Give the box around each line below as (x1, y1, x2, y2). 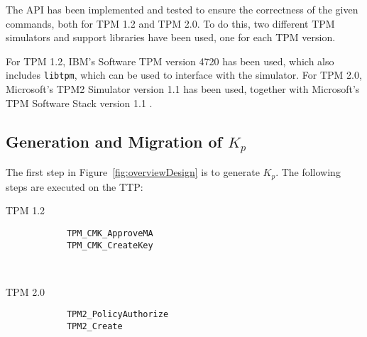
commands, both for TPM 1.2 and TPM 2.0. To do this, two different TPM (6, 16, 335, 31)
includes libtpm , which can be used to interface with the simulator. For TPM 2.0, (6, 67, 362, 82)
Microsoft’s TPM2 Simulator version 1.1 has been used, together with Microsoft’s (6, 82, 360, 96)
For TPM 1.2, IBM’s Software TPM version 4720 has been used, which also (6, 53, 334, 68)
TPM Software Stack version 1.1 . (6, 95, 153, 110)
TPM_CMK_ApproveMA (66, 228, 153, 238)
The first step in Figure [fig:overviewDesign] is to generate (6, 165, 260, 179)
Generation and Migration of (6, 130, 222, 152)
